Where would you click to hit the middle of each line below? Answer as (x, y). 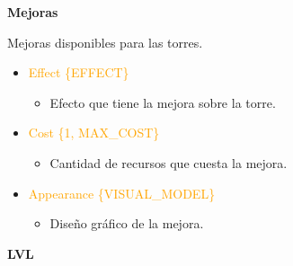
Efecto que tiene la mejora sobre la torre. (163, 102)
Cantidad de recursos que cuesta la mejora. (169, 162)
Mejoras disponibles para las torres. (105, 42)
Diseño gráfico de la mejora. (127, 223)
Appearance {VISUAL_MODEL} (122, 193)
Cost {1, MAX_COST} (94, 133)
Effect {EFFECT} (79, 72)
